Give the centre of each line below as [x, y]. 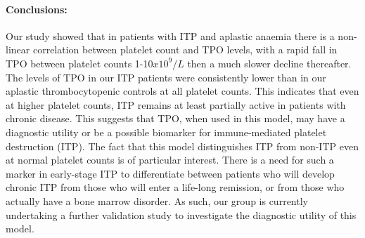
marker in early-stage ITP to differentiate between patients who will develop [170, 173]
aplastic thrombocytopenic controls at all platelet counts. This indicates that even [182, 91]
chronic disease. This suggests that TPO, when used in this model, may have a [175, 118]
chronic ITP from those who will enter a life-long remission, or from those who [175, 187]
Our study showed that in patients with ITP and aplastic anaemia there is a [170, 35]
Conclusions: [37, 9]
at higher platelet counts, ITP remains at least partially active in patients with [176, 104]
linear [18, 49]
